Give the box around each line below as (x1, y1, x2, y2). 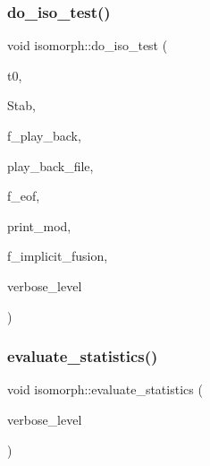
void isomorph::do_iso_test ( (7, 36, 168, 55)
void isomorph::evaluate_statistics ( (7, 380, 203, 399)
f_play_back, (7, 126, 81, 144)
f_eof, (7, 186, 40, 205)
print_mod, (7, 216, 71, 235)
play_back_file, (7, 156, 94, 175)
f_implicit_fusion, (7, 246, 108, 265)
